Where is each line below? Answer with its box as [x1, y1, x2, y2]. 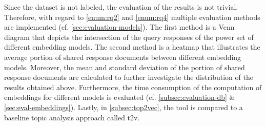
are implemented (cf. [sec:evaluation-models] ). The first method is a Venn [4, 22, 235, 32]
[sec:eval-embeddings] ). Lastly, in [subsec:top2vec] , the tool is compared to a [4, 101, 243, 112]
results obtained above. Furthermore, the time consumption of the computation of [4, 81, 262, 92]
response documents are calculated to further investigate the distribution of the [4, 72, 253, 82]
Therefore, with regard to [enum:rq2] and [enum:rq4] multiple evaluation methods [4, 11, 260, 22]
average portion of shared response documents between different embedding [4, 51, 241, 62]
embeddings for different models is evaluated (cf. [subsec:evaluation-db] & [4, 92, 235, 102]
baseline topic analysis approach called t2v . [4, 112, 140, 122]
